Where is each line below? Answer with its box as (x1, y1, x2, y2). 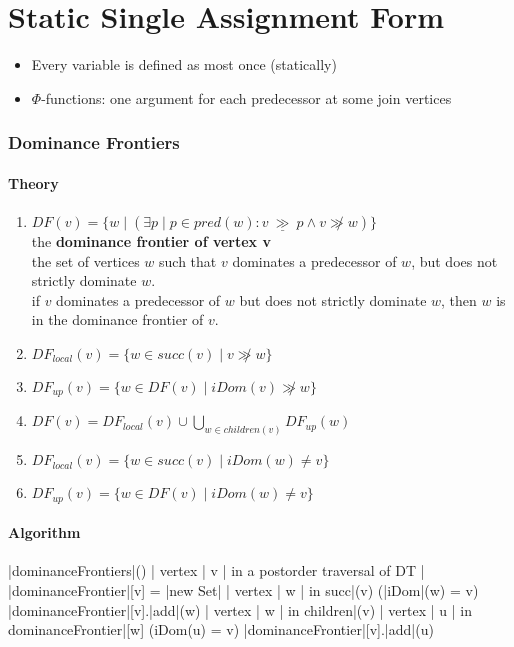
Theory (8, 172, 59, 193)
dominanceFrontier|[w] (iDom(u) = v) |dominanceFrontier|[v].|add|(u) (8, 619, 434, 640)
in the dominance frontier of (31, 309, 204, 330)
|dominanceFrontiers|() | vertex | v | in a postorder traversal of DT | (8, 560, 425, 581)
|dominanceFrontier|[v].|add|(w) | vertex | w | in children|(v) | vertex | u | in (8, 599, 473, 620)
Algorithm (8, 522, 81, 543)
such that (159, 250, 217, 271)
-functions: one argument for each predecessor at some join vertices (41, 87, 452, 108)
